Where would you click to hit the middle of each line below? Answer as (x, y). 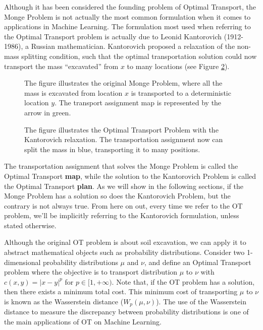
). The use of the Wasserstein (201, 302)
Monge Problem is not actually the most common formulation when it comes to (127, 16)
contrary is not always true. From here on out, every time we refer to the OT (123, 205)
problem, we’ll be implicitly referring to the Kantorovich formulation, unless (122, 215)
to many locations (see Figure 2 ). (178, 66)
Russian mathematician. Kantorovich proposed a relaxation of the (133, 46)
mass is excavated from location (73, 92)
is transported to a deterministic (181, 92)
